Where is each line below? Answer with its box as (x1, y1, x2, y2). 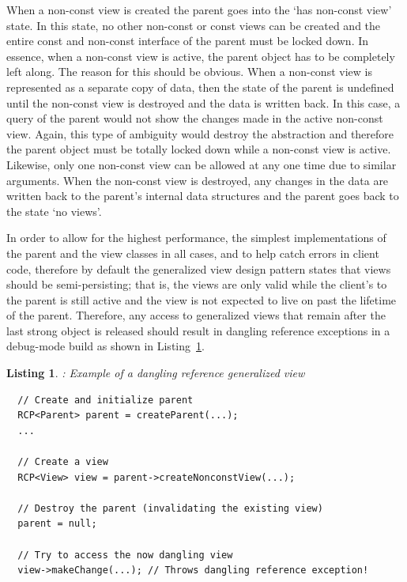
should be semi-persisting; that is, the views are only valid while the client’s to (6, 276, 387, 293)
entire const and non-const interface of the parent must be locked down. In (6, 32, 369, 49)
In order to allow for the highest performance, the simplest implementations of (6, 229, 386, 246)
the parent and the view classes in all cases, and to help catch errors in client (6, 244, 379, 261)
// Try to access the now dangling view (17, 549, 233, 561)
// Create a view (17, 456, 108, 468)
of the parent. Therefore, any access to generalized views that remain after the (6, 307, 386, 323)
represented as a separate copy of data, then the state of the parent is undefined (6, 78, 394, 95)
